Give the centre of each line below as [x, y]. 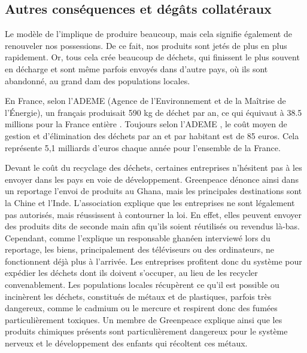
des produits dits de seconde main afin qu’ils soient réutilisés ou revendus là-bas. [152, 226]
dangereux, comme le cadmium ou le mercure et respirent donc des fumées [141, 308]
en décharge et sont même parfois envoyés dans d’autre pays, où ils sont [136, 68]
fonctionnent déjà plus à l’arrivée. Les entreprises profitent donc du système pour [153, 261]
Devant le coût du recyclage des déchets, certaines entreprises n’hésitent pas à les [153, 168]
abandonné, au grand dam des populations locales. [98, 80]
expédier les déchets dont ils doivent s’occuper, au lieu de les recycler [131, 273]
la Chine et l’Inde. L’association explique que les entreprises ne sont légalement [150, 202]
